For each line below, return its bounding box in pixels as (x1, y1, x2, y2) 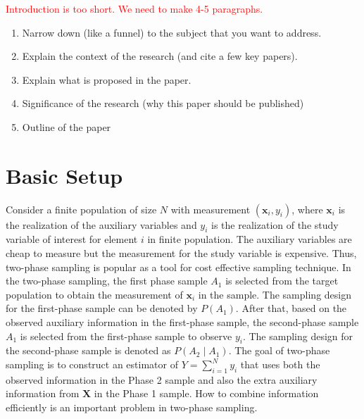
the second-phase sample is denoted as (6, 343, 171, 358)
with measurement (170, 201, 251, 216)
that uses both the (240, 357, 320, 372)
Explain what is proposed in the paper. (22, 72, 192, 87)
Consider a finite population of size (6, 201, 157, 216)
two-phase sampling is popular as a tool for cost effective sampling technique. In (6, 259, 351, 274)
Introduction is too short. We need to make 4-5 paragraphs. (6, 1, 263, 15)
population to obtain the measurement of (6, 287, 183, 301)
